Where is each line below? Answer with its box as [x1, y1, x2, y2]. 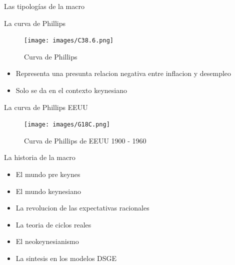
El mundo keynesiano [15, 185, 81, 196]
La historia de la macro [4, 152, 75, 162]
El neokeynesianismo [15, 236, 79, 246]
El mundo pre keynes [15, 169, 80, 179]
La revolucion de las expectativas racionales [15, 202, 149, 213]
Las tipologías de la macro [4, 1, 84, 11]
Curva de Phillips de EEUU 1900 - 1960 [24, 135, 146, 145]
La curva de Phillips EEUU [4, 101, 88, 112]
